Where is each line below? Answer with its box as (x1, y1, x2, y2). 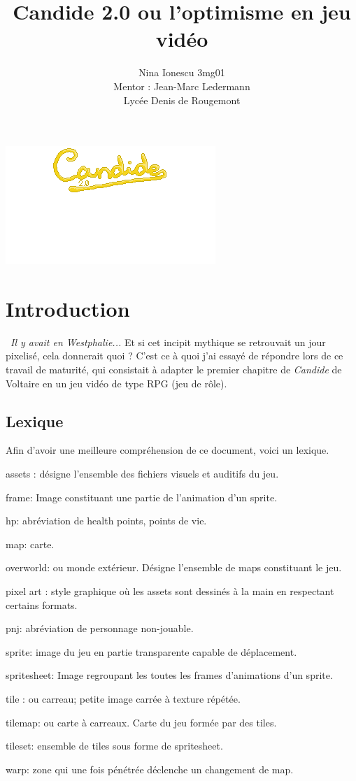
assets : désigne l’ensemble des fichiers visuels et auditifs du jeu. (6, 466, 279, 480)
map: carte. (6, 536, 55, 551)
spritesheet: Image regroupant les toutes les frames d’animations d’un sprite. (6, 668, 333, 682)
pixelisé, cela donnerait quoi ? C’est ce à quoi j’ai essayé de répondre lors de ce (6, 348, 343, 363)
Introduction (6, 294, 130, 322)
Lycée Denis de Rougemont (123, 92, 241, 107)
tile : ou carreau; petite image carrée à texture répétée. (6, 691, 241, 705)
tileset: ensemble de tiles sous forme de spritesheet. (6, 738, 223, 753)
